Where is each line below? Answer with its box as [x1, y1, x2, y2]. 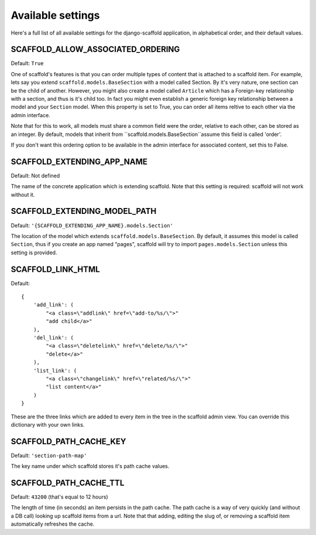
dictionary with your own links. [11, 421, 85, 428]
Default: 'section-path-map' [11, 452, 87, 459]
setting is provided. [11, 249, 57, 256]
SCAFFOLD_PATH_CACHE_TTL [11, 478, 125, 488]
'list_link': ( [33, 367, 77, 374]
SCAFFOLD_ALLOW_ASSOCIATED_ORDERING [11, 45, 180, 54]
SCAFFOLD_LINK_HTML [11, 264, 100, 274]
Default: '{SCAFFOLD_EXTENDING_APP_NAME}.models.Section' [11, 222, 174, 229]
